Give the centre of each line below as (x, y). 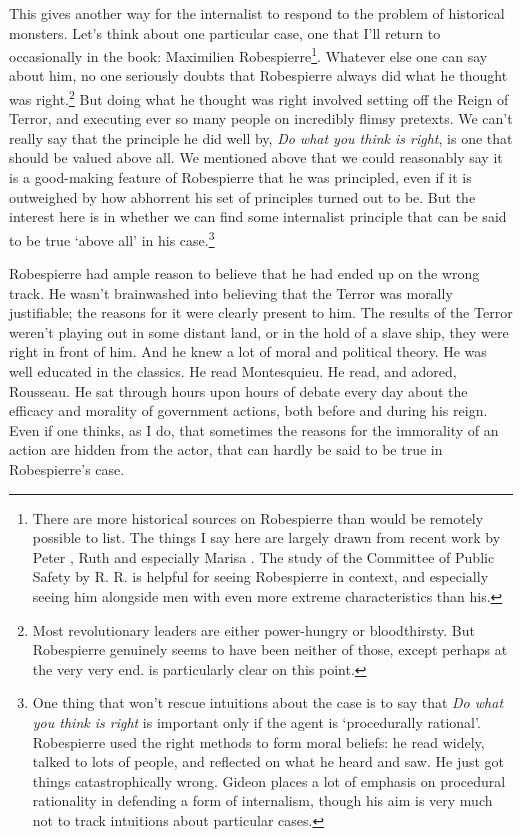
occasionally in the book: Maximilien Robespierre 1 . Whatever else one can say (248, 54)
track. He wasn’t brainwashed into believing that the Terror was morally (231, 292)
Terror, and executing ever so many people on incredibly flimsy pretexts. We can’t (261, 118)
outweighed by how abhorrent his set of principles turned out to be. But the (242, 196)
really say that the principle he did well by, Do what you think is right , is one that (261, 137)
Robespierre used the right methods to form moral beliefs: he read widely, (258, 741)
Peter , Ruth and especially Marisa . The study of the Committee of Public (263, 556)
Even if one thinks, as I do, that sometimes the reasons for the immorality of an (254, 429)
